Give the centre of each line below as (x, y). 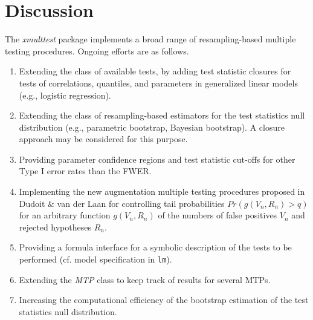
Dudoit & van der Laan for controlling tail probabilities (122, 203)
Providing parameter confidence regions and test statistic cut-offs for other (157, 159)
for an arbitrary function (65, 215)
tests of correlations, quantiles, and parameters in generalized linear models (158, 83)
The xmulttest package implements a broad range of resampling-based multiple (150, 39)
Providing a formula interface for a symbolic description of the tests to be (155, 247)
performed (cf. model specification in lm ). (95, 259)
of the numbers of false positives (218, 215)
